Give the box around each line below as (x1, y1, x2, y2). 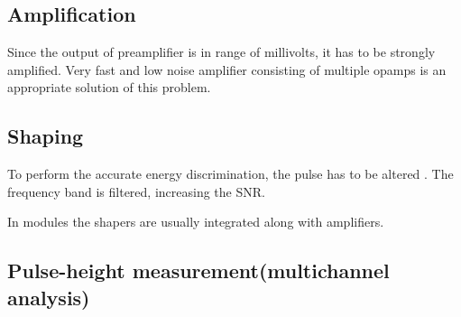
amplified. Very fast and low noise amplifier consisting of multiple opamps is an (7, 60, 447, 79)
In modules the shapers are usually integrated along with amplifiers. (7, 212, 384, 231)
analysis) (7, 283, 90, 311)
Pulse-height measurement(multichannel (7, 256, 390, 284)
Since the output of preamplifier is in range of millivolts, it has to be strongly (7, 42, 436, 61)
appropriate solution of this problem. (7, 78, 211, 97)
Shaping (7, 122, 84, 150)
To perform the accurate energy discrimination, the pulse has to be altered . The (7, 164, 454, 183)
